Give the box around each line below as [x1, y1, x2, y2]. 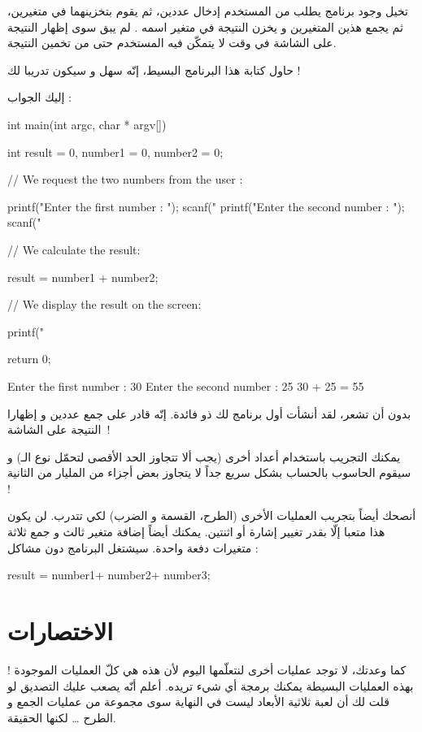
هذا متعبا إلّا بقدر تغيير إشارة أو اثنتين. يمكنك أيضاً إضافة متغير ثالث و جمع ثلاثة [7, 523, 385, 540]
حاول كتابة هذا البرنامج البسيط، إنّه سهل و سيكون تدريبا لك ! [7, 61, 301, 78]
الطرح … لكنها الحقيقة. [7, 708, 116, 726]
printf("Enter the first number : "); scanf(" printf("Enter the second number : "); [7, 197, 405, 214]
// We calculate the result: [7, 240, 141, 258]
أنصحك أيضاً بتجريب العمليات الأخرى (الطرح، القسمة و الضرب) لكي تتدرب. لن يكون [7, 507, 416, 524]
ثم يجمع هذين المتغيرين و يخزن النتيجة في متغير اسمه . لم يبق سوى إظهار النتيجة [7, 18, 403, 35]
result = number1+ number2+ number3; [7, 566, 211, 583]
